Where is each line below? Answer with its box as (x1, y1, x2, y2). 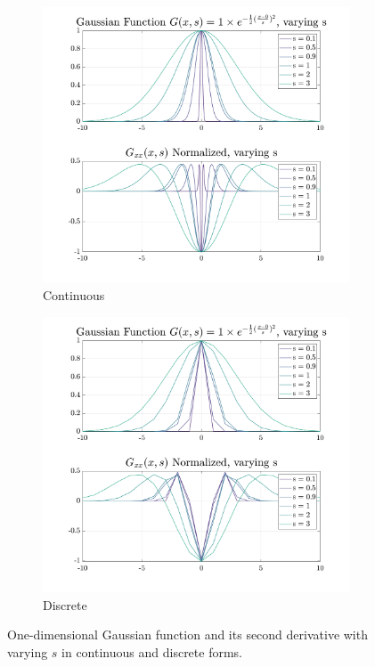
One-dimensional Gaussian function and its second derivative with (7, 625, 368, 644)
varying (7, 642, 48, 661)
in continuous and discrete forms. (61, 642, 242, 661)
